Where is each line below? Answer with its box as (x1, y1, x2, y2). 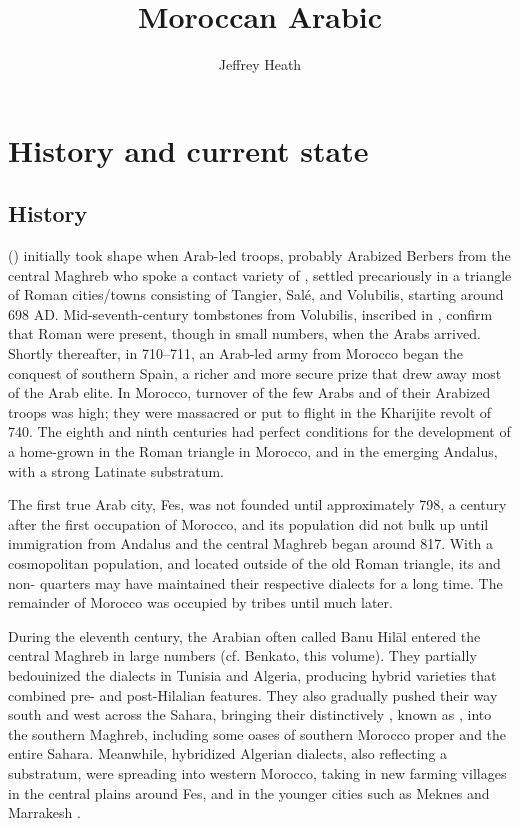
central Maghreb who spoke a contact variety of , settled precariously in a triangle (8, 264, 512, 285)
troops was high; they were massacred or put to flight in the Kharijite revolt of (8, 401, 492, 422)
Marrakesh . (8, 802, 81, 823)
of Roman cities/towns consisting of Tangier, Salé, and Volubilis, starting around (8, 284, 504, 305)
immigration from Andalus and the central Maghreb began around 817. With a (8, 533, 493, 554)
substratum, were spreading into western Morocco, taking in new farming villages (8, 762, 507, 783)
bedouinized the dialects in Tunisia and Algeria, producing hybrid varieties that (8, 664, 497, 685)
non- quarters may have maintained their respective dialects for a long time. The (8, 572, 503, 593)
